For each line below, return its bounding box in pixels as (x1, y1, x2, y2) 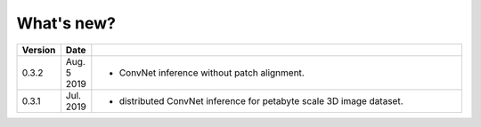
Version (21, 44, 56, 56)
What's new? (16, 13, 116, 33)
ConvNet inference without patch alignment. (118, 67, 305, 79)
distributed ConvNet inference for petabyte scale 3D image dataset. (118, 94, 404, 107)
